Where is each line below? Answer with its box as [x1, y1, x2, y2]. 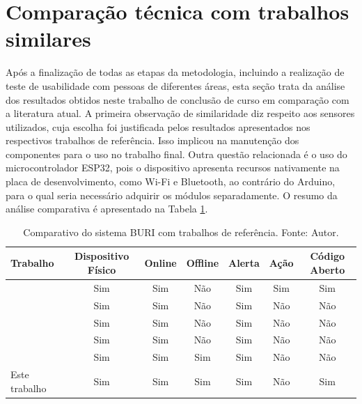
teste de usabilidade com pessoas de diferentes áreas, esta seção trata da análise [6, 78, 345, 93]
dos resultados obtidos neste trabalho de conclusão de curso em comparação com [6, 92, 349, 107]
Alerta [228, 256, 260, 270]
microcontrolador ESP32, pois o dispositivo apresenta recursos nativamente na [6, 160, 340, 175]
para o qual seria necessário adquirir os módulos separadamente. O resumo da [6, 187, 338, 202]
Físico [87, 263, 116, 277]
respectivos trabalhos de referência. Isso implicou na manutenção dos [6, 133, 299, 148]
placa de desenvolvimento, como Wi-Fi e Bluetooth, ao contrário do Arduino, [6, 174, 336, 189]
